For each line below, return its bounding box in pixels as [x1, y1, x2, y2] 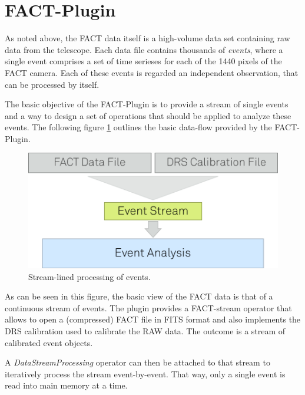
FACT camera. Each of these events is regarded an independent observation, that [5, 66, 299, 78]
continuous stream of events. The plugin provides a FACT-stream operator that [5, 301, 292, 314]
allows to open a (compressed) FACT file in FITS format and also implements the [5, 313, 301, 325]
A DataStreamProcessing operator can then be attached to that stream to [5, 356, 270, 368]
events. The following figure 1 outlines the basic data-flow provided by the [5, 121, 272, 133]
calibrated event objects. [5, 336, 93, 348]
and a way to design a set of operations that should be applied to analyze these [5, 109, 291, 121]
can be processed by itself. [5, 78, 100, 90]
